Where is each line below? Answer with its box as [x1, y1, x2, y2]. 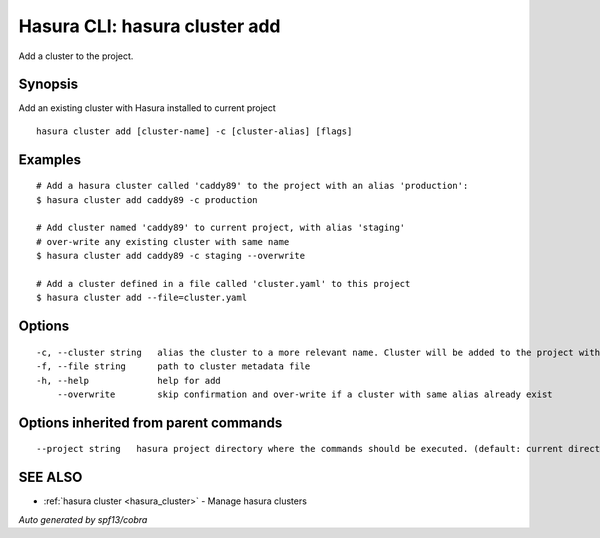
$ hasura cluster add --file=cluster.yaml [36, 292, 248, 304]
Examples [18, 151, 82, 168]
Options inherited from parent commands [18, 414, 283, 431]
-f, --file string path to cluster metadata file [36, 361, 311, 372]
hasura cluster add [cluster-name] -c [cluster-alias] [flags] [36, 125, 353, 137]
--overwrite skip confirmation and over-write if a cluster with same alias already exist [56, 388, 554, 400]
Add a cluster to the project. [18, 50, 134, 62]
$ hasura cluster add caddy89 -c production [36, 194, 259, 205]
